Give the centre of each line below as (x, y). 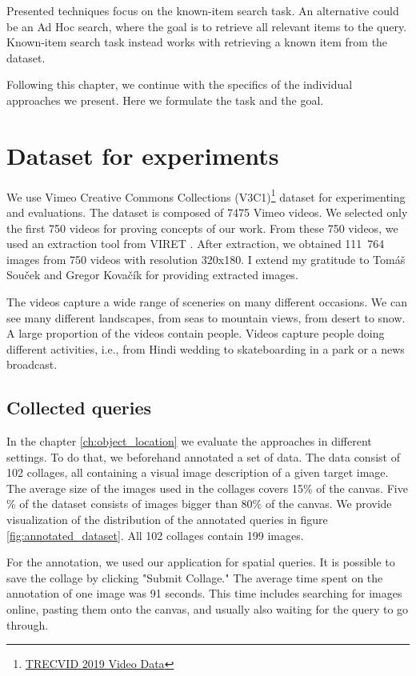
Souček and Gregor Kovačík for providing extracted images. (152, 275)
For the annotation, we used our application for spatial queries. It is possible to (201, 562)
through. (28, 624)
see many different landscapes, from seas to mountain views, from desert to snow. (206, 317)
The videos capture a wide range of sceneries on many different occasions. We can (207, 301)
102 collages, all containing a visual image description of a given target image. (198, 472)
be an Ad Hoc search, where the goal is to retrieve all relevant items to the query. (207, 26)
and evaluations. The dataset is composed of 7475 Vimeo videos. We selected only (207, 212)
